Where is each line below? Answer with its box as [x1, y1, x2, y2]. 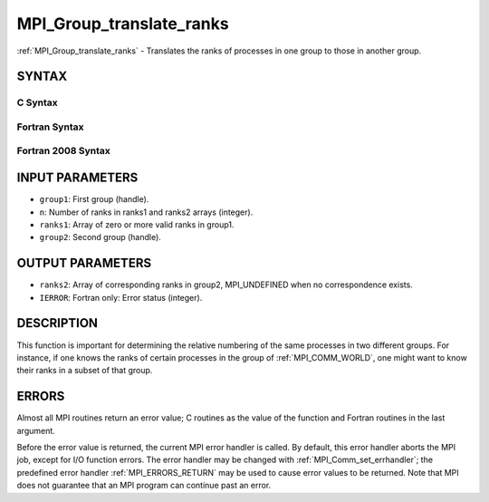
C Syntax [16, 96, 58, 109]
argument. [16, 425, 56, 436]
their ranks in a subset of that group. [16, 365, 153, 376]
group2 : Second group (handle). [39, 232, 162, 243]
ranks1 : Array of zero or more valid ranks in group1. [39, 218, 235, 230]
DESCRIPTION [16, 315, 99, 331]
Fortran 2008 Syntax [16, 145, 110, 158]
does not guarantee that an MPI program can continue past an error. [16, 480, 272, 491]
